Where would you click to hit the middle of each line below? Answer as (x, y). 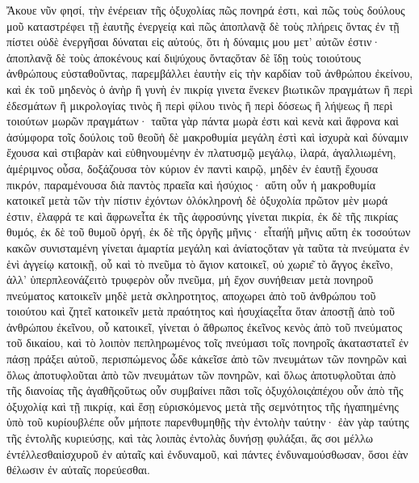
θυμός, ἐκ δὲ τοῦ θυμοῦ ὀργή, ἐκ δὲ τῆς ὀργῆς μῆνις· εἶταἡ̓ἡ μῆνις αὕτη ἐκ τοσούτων (209, 232)
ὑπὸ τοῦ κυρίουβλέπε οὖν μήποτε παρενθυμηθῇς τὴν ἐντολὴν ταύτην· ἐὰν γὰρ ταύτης (208, 422)
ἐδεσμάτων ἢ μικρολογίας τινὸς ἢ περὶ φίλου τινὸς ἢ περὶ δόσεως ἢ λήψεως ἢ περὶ (200, 105)
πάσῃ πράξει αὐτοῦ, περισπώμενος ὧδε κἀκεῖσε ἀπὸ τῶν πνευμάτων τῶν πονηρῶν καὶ (207, 359)
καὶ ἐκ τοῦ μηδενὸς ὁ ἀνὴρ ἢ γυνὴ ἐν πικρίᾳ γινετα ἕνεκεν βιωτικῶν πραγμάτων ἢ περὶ (210, 89)
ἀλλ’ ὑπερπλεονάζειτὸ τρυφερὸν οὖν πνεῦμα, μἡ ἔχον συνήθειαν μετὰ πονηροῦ (190, 280)
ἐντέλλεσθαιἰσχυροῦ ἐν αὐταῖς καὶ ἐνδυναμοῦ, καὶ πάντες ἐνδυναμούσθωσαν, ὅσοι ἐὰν (207, 453)
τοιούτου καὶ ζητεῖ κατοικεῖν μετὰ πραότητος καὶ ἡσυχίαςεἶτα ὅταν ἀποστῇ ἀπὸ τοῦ (201, 311)
